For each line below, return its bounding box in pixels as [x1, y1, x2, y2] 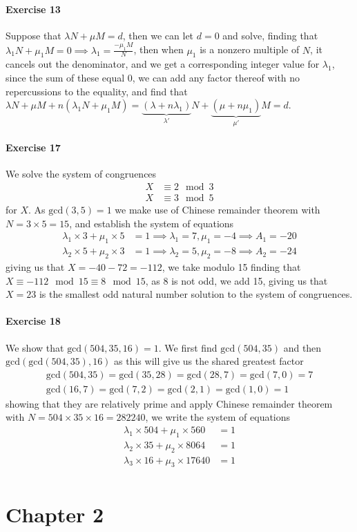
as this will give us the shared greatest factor [114, 354, 304, 368]
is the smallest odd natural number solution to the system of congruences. [39, 287, 353, 301]
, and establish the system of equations [69, 216, 234, 230]
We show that [6, 340, 64, 354]
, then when [133, 42, 184, 57]
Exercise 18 [6, 314, 61, 328]
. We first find [158, 340, 218, 354]
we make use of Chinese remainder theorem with [115, 202, 320, 217]
